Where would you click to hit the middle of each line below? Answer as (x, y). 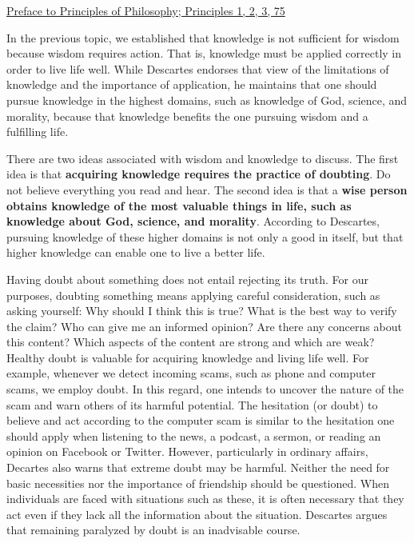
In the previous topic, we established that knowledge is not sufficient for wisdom (203, 37)
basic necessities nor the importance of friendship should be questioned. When (198, 483)
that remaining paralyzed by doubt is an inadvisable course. (153, 530)
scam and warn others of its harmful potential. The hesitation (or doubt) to (192, 404)
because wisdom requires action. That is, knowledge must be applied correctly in (204, 53)
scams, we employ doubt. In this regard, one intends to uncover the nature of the (205, 389)
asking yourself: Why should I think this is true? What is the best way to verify (202, 311)
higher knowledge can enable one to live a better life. (136, 252)
